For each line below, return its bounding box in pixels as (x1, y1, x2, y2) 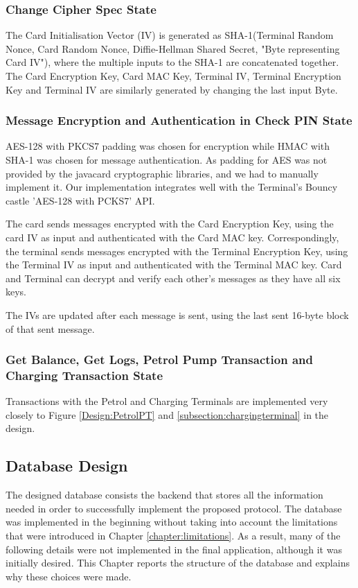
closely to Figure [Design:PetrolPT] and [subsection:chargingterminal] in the (6, 407, 329, 422)
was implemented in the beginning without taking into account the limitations (6, 514, 338, 529)
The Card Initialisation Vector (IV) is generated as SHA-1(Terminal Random (6, 28, 334, 42)
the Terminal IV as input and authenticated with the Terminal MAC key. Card (6, 257, 342, 272)
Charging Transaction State (6, 366, 163, 383)
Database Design (6, 455, 128, 476)
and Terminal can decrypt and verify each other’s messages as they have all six (6, 270, 341, 285)
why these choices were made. (6, 569, 132, 583)
